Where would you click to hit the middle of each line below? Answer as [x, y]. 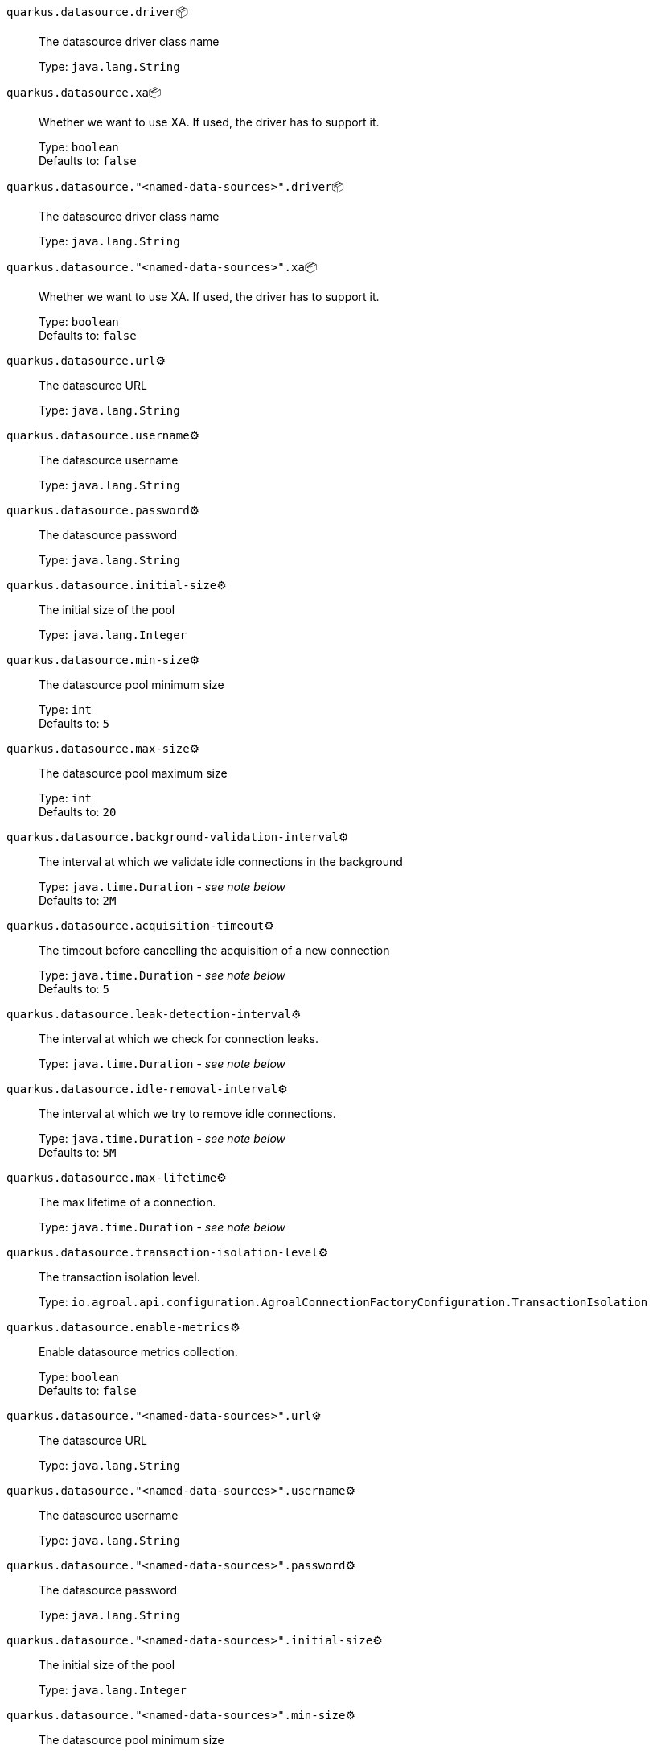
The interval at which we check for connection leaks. [179, 1039]
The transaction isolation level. [119, 1277]
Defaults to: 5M [78, 1152]
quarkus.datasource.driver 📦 [98, 12]
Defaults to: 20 [78, 812]
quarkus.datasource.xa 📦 [84, 92]
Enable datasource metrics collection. [138, 1352]
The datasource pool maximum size [133, 773]
